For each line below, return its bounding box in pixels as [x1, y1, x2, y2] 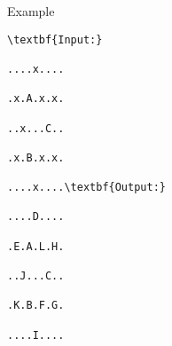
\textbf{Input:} [7, 33, 103, 46]
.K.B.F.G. [7, 299, 65, 312]
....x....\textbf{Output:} [7, 181, 166, 194]
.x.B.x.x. [7, 151, 65, 164]
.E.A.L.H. [7, 240, 65, 253]
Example [7, 2, 55, 20]
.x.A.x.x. [7, 92, 65, 106]
